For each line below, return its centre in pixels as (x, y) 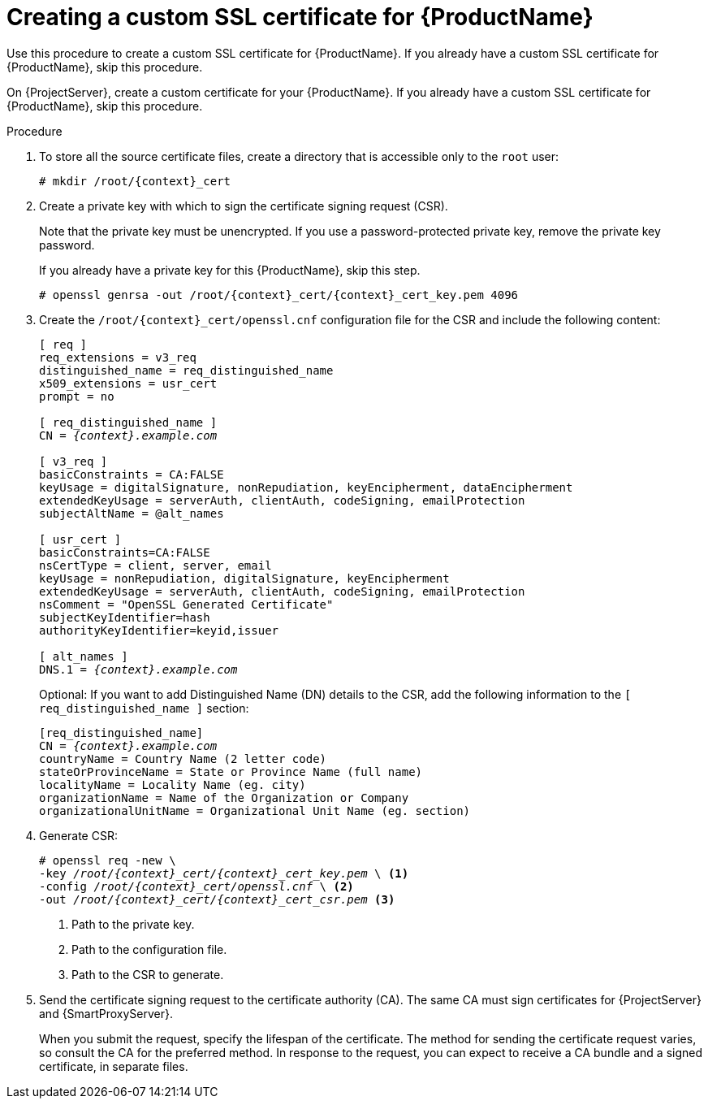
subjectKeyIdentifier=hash (125, 617)
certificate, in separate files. (114, 1066)
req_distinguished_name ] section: (144, 708)
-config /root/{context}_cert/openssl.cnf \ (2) (196, 886)
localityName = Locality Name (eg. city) (173, 784)
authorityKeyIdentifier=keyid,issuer (159, 630)
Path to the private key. (133, 924)
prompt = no (77, 396)
